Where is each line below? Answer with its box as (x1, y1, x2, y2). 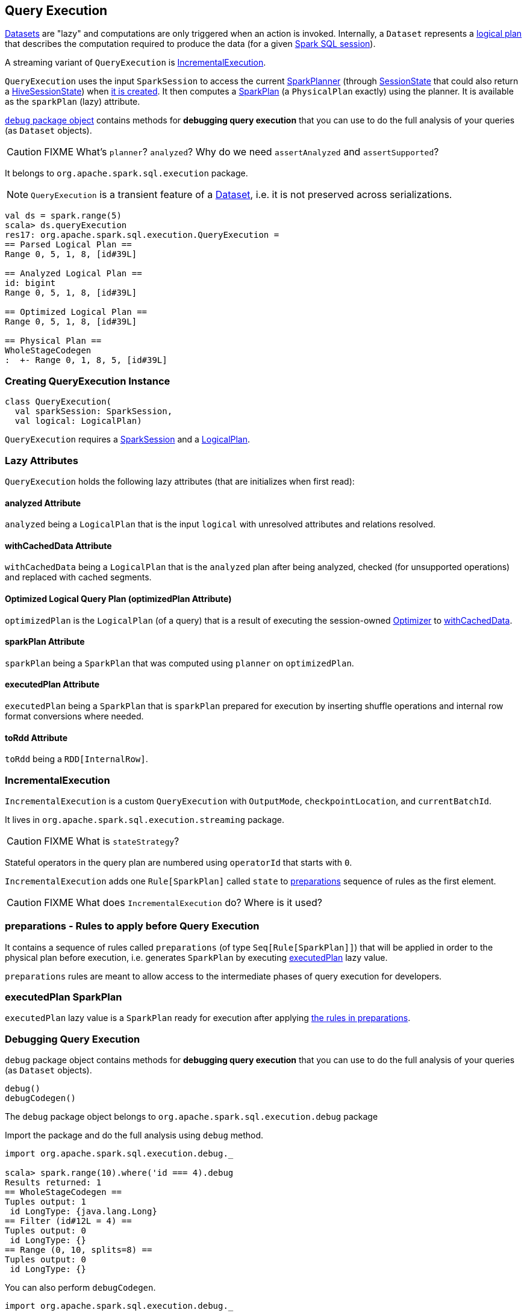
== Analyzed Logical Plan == (5, 268, 142, 279)
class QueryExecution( (5, 397, 112, 407)
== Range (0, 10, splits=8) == (5, 1245, 152, 1255)
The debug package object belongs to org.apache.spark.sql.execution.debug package (5, 1111, 378, 1122)
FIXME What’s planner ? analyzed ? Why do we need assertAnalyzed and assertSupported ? (44, 146, 439, 158)
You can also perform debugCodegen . (5, 1282, 156, 1293)
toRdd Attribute (5, 732, 68, 743)
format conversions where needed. (5, 711, 144, 722)
